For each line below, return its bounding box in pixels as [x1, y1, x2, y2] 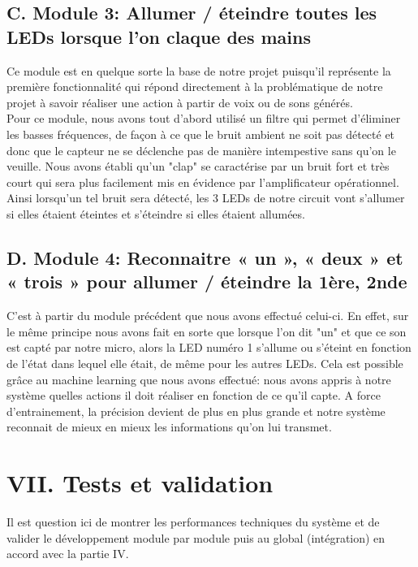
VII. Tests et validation [6, 466, 274, 500]
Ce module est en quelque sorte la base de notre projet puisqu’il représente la [6, 62, 391, 79]
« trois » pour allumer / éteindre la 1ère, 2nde [6, 269, 407, 294]
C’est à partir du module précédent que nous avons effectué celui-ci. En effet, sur [6, 307, 409, 324]
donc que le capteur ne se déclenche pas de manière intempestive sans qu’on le [6, 141, 396, 158]
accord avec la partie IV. [6, 545, 129, 562]
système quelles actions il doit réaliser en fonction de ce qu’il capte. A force [6, 387, 381, 404]
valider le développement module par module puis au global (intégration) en [6, 529, 386, 546]
